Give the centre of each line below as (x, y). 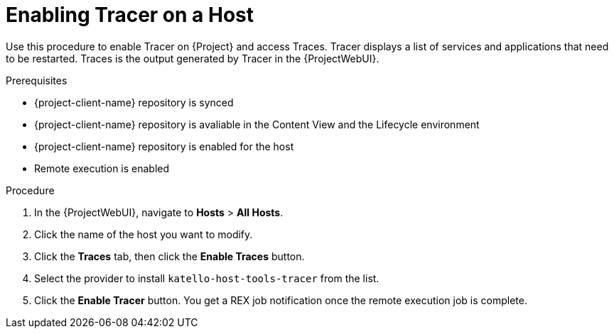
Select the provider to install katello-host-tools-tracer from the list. (207, 278)
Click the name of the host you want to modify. (144, 234)
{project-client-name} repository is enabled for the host (164, 146)
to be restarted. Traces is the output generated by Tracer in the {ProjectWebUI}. (193, 58)
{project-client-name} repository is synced (134, 102)
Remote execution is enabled (102, 168)
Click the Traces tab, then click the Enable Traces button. (169, 256)
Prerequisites (37, 80)
